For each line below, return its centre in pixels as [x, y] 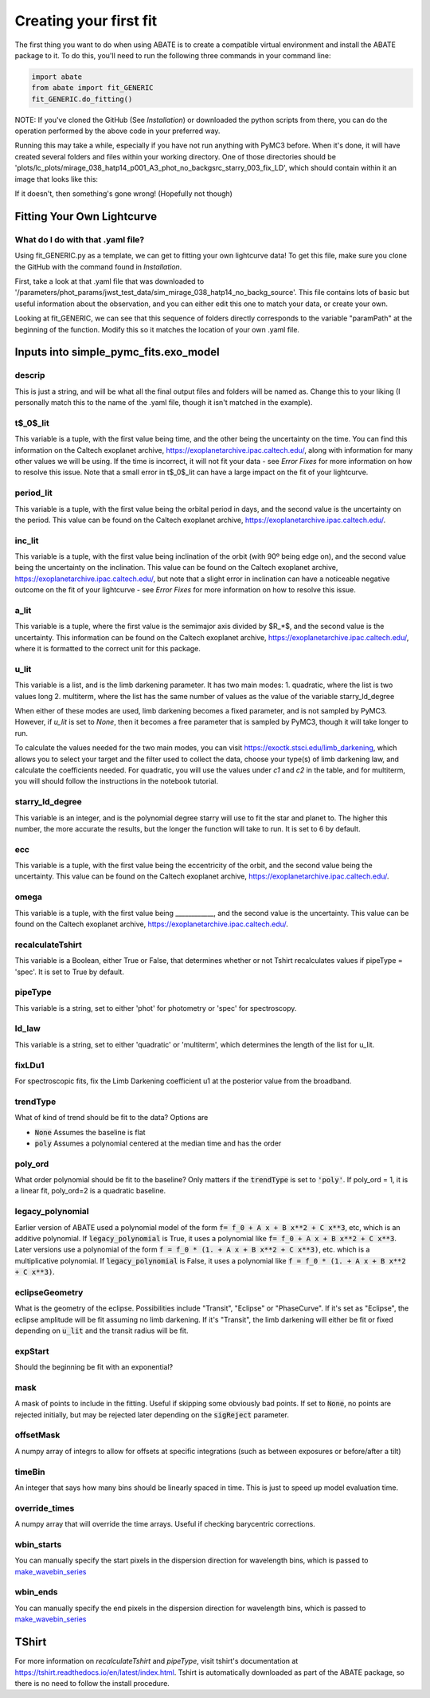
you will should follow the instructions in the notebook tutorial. [117, 781]
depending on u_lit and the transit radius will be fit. [102, 1330]
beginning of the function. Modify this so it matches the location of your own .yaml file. [157, 329]
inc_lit [27, 540]
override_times [45, 1508]
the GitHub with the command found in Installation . [98, 266]
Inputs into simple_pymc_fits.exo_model [117, 352]
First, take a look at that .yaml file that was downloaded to [109, 281]
